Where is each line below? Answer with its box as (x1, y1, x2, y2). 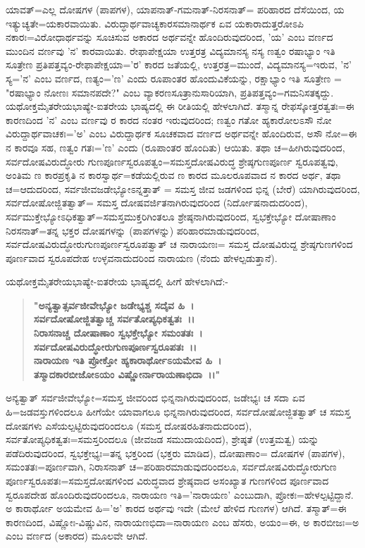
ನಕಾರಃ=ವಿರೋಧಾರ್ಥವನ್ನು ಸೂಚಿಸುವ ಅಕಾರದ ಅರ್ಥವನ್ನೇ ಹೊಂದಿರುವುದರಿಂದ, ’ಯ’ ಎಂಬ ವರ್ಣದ (6, 30, 333, 44)
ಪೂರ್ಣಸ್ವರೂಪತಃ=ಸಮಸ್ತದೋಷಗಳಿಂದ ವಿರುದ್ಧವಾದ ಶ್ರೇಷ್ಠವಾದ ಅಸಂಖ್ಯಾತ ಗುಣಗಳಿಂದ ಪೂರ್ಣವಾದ (6, 473, 329, 487)
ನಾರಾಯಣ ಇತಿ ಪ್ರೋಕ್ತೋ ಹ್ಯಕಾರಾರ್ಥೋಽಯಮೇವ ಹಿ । (33, 353, 222, 368)
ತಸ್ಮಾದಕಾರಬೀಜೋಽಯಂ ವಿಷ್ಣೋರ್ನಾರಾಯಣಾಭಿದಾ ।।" (33, 366, 221, 381)
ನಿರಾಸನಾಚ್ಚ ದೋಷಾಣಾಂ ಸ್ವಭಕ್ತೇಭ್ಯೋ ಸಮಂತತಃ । (33, 325, 203, 340)
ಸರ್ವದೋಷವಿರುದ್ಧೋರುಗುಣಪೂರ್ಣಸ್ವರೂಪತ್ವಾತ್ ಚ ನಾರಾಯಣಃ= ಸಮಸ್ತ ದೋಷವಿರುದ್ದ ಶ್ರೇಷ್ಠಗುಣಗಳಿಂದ (6, 237, 353, 251)
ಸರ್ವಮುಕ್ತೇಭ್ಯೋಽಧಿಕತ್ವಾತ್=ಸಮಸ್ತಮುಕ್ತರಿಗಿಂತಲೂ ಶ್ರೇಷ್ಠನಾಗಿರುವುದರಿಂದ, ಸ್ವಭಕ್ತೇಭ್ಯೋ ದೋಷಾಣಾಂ (6, 208, 336, 223)
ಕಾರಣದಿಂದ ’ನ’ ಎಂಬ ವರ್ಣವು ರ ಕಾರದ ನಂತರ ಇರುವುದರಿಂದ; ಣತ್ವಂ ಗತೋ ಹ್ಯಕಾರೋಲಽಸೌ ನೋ (6, 112, 332, 127)
